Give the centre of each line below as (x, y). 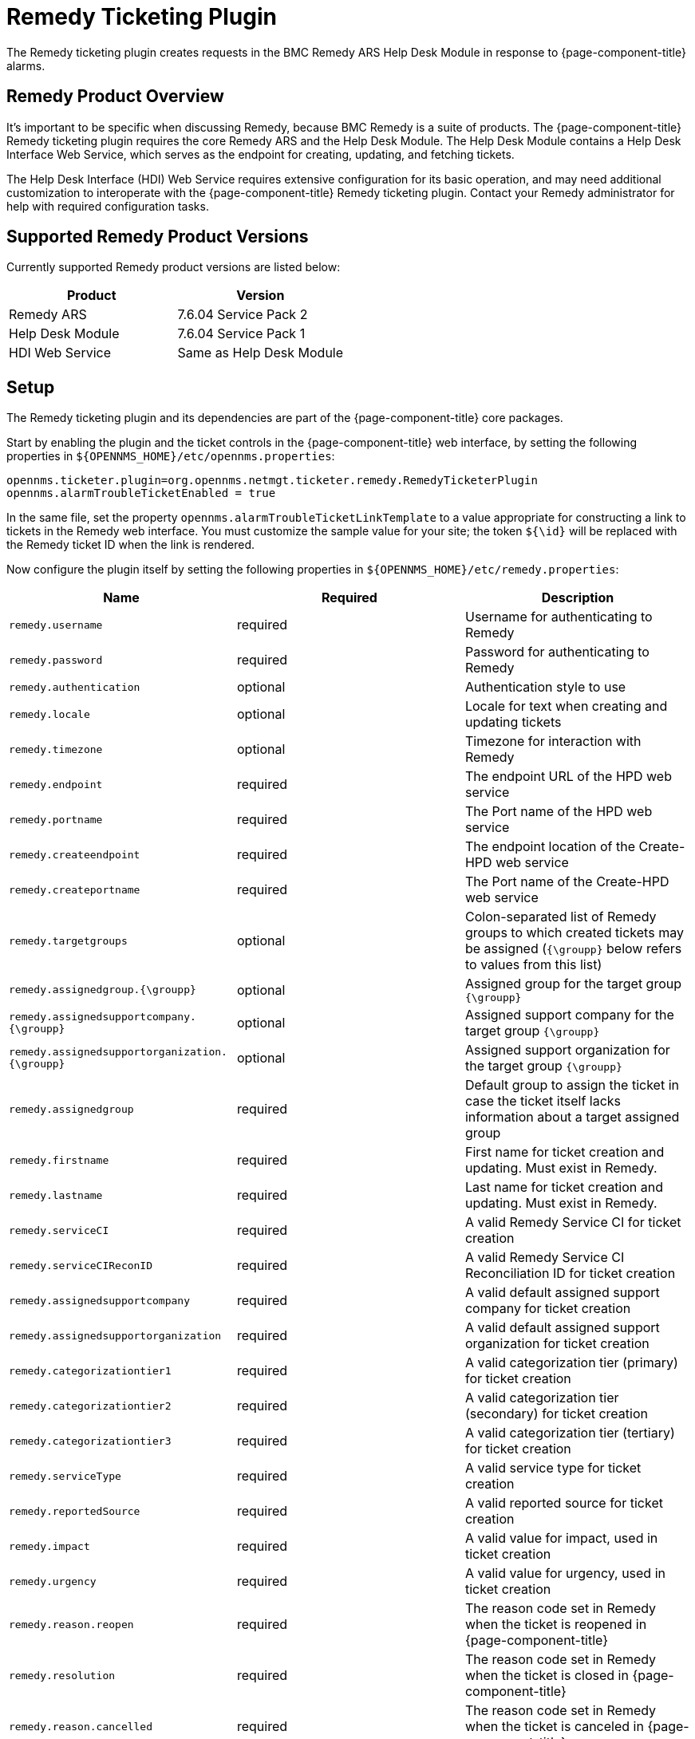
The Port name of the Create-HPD (567, 882)
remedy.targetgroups (68, 940)
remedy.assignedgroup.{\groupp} (103, 990)
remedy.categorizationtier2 (90, 1406)
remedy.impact (49, 1546)
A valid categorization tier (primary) (571, 1363)
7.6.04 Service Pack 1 (241, 334)
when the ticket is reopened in (556, 1625)
